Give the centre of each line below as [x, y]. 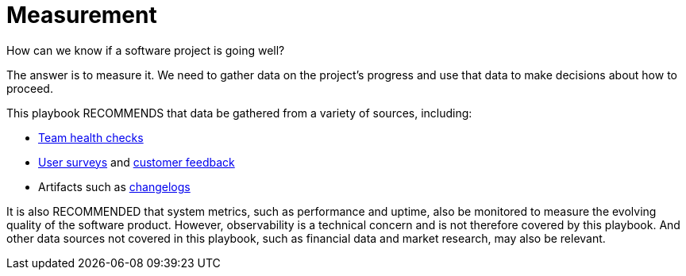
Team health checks [91, 137]
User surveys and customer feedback [137, 162]
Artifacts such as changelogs [114, 186]
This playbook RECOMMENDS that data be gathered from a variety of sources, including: [239, 113]
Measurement [82, 15]
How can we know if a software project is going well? [146, 50]
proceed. [30, 88]
